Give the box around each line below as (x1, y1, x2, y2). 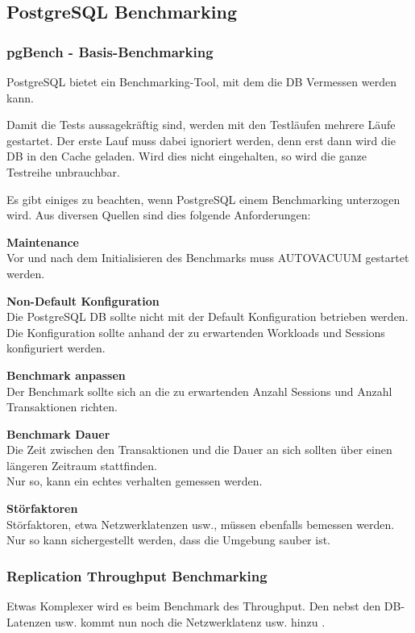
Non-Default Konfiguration (6, 292, 160, 309)
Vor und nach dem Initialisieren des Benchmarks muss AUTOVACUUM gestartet (6, 249, 409, 266)
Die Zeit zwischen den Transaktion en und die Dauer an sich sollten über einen (6, 441, 392, 458)
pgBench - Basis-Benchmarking (6, 41, 214, 61)
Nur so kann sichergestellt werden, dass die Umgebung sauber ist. (6, 531, 331, 548)
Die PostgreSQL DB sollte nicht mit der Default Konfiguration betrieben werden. (6, 308, 409, 325)
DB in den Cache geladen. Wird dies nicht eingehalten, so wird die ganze (6, 148, 367, 164)
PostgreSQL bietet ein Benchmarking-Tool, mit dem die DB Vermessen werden (6, 73, 396, 90)
